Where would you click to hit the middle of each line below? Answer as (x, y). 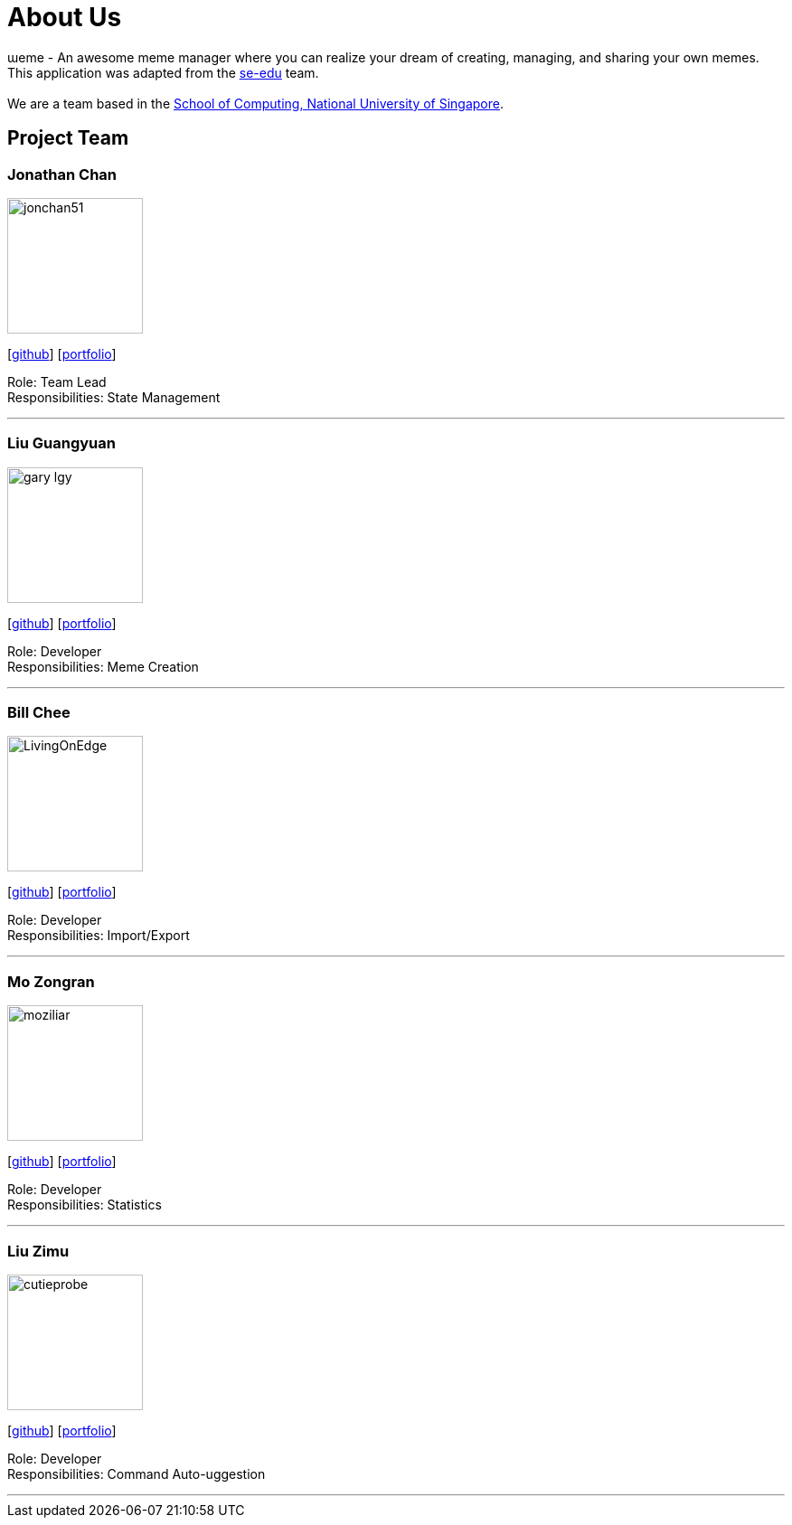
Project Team (68, 138)
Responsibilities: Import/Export (99, 936)
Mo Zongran (51, 981)
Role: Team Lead (57, 381)
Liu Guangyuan (61, 443)
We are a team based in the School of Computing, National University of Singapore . (256, 103)
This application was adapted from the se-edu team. (163, 72)
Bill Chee (39, 713)
